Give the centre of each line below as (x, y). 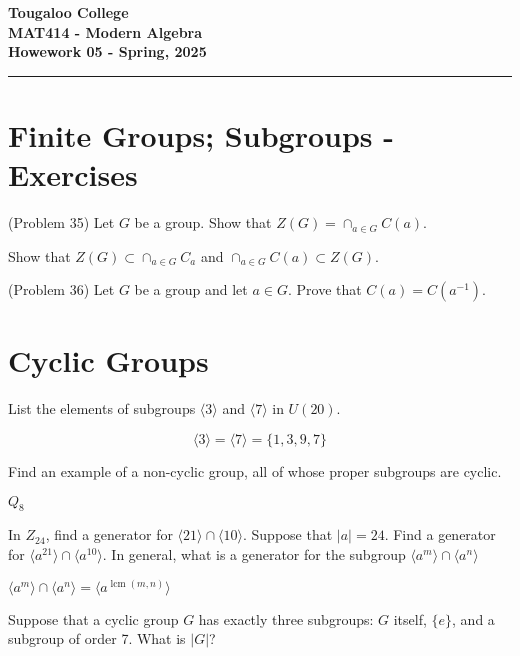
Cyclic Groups (108, 360)
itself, (410, 618)
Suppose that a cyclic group (93, 618)
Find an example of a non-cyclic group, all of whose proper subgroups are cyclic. (255, 471)
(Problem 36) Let (61, 289)
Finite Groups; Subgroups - (201, 134)
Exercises (73, 174)
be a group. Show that (203, 222)
